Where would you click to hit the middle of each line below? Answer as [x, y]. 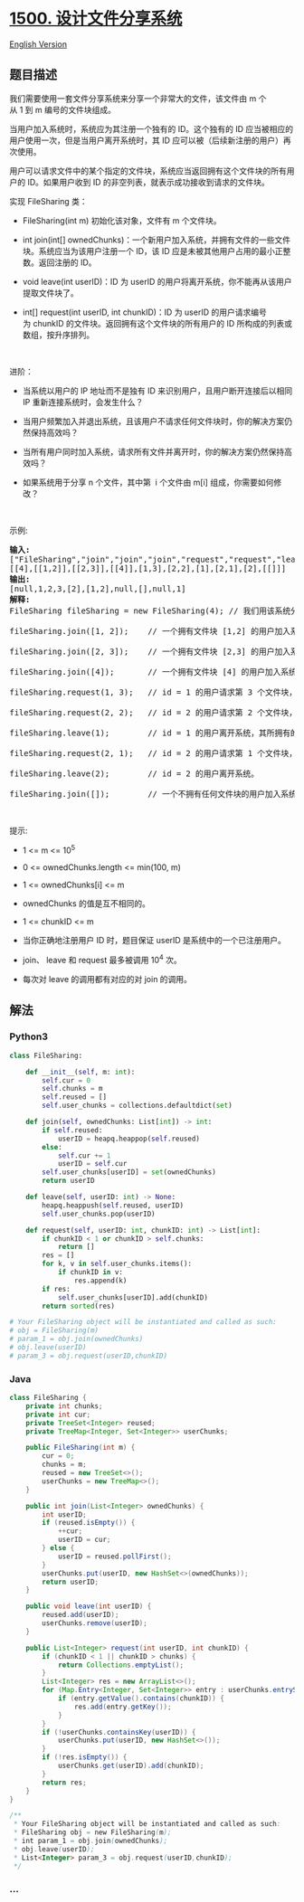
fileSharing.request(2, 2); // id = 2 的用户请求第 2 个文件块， [153, 712]
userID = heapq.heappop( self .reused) [129, 1139]
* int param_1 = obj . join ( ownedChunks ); [90, 1841]
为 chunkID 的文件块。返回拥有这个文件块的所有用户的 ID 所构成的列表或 [157, 323]
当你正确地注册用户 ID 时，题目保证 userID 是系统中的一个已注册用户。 [154, 941]
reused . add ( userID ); [81, 1615]
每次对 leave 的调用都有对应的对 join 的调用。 [107, 979]
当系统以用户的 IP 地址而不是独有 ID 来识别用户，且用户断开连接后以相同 [157, 391]
